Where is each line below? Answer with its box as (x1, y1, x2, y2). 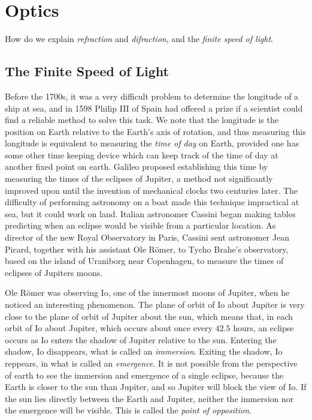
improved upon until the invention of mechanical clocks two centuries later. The (5, 184, 298, 196)
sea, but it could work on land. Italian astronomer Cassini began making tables (5, 207, 296, 220)
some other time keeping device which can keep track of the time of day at (5, 148, 278, 161)
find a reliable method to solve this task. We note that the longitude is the (5, 113, 278, 126)
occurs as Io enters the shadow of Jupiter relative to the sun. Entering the (5, 333, 277, 346)
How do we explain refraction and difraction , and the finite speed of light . (5, 32, 273, 45)
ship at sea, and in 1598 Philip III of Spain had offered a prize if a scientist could (5, 101, 303, 114)
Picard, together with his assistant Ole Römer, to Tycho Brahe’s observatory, (5, 242, 289, 255)
